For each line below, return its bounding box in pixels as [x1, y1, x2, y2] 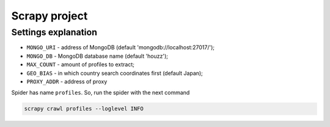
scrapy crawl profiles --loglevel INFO [24, 105, 144, 112]
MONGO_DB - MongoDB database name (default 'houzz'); [26, 52, 168, 60]
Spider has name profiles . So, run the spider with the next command [11, 89, 190, 97]
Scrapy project [11, 9, 88, 22]
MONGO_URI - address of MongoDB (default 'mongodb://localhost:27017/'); [26, 44, 215, 51]
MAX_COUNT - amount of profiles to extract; [26, 61, 134, 68]
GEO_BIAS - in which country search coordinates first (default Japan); [26, 69, 203, 77]
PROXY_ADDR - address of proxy [26, 78, 108, 85]
